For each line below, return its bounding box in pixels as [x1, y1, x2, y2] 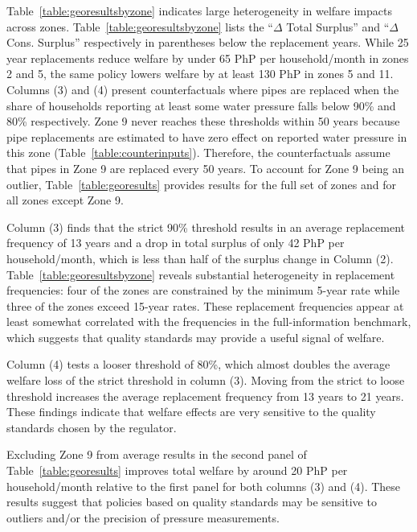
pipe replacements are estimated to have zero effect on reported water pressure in [6, 128, 407, 145]
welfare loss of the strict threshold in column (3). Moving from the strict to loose [6, 372, 405, 389]
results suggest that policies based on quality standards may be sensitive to [6, 493, 377, 510]
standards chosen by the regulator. [6, 419, 177, 435]
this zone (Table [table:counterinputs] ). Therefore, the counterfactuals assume [6, 144, 390, 161]
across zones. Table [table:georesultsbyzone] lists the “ [6, 18, 273, 35]
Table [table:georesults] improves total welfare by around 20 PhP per [6, 462, 348, 479]
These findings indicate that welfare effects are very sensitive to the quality [6, 403, 376, 420]
